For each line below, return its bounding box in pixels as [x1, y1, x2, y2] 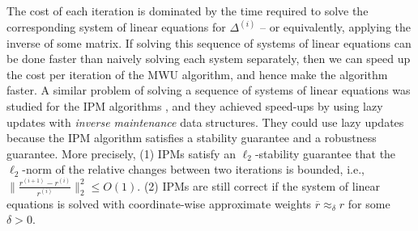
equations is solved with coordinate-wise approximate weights [6, 195, 312, 212]
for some [348, 195, 390, 212]
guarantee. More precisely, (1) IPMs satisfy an [6, 145, 236, 162]
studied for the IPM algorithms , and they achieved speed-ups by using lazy [6, 98, 383, 114]
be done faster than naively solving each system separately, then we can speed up [6, 50, 411, 67]
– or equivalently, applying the [260, 19, 412, 36]
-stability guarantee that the [254, 145, 396, 162]
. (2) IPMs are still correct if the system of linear [137, 177, 381, 194]
